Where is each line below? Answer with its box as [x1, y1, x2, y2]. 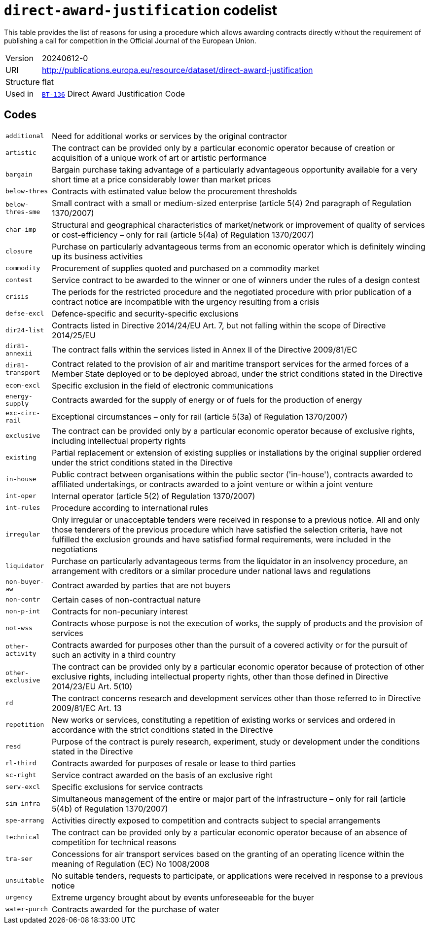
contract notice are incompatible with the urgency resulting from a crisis [51, 296, 320, 307]
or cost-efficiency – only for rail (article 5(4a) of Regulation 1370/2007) [51, 229, 314, 240]
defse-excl [5, 310, 44, 318]
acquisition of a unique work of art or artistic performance [51, 152, 267, 163]
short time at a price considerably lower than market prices [51, 174, 271, 184]
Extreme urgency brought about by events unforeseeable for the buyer [51, 892, 314, 902]
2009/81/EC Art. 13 [51, 703, 122, 713]
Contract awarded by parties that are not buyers [51, 580, 231, 590]
